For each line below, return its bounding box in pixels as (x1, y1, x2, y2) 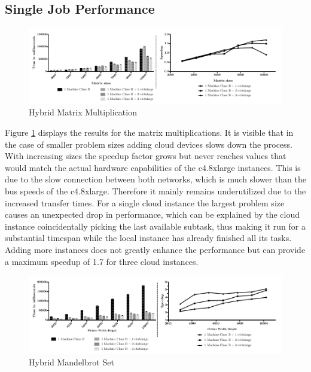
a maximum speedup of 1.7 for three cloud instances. (5, 255, 199, 267)
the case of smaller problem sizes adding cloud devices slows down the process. (5, 138, 293, 150)
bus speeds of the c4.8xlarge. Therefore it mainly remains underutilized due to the (5, 184, 306, 197)
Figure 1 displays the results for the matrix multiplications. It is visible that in (5, 126, 294, 138)
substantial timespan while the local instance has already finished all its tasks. (5, 231, 292, 244)
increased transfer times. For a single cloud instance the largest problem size (5, 196, 285, 209)
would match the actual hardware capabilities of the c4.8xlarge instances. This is (5, 161, 301, 173)
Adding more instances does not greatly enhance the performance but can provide (5, 243, 306, 255)
